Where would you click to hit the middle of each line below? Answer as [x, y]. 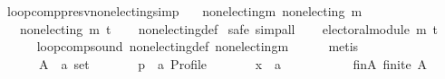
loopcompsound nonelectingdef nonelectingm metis [198, 46]
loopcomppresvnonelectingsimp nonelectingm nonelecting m [184, 11]
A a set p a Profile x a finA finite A [233, 63]
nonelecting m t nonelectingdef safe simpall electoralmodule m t [229, 28]
